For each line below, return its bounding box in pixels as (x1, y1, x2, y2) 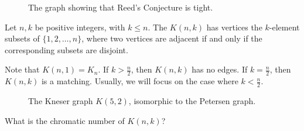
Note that (5, 63, 40, 75)
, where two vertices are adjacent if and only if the (81, 32, 262, 44)
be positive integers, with (35, 20, 125, 33)
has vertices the (206, 20, 262, 33)
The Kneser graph (28, 95, 93, 107)
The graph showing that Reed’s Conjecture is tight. (28, 1, 213, 13)
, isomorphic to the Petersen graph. (128, 95, 256, 107)
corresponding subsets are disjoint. (5, 43, 128, 56)
